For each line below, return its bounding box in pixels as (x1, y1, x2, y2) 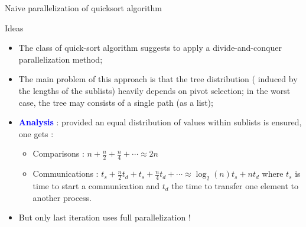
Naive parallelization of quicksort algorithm (5, 2, 162, 14)
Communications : (32, 167, 99, 180)
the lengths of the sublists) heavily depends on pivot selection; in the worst (18, 84, 291, 96)
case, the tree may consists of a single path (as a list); (18, 96, 213, 108)
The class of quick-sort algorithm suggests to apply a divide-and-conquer (18, 41, 282, 54)
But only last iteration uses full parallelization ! (18, 211, 191, 223)
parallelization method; (18, 53, 103, 65)
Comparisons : (32, 147, 84, 160)
